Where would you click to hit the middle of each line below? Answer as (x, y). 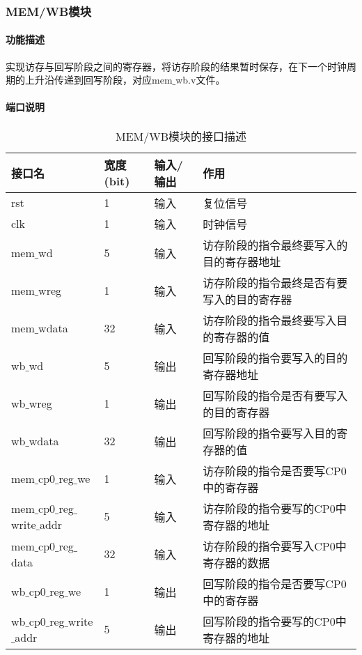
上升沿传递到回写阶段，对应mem (99, 80)
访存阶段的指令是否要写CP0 (275, 470)
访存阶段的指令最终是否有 (270, 282)
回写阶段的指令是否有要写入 (275, 395)
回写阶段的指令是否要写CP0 (275, 583)
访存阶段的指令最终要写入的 (275, 245)
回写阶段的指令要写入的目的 (275, 357)
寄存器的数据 (236, 562)
